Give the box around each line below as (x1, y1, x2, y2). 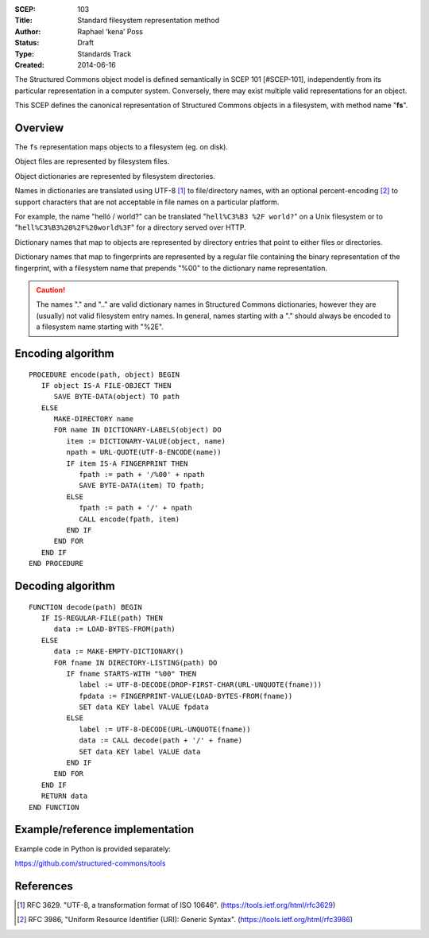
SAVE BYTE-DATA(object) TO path (53, 392, 180, 401)
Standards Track (77, 48, 132, 59)
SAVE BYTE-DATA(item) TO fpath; (79, 481, 206, 490)
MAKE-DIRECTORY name (53, 414, 134, 424)
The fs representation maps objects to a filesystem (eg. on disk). (14, 142, 229, 152)
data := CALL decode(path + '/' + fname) (79, 736, 242, 745)
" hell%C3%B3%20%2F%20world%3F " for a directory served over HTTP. (14, 223, 246, 232)
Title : (14, 16, 33, 25)
